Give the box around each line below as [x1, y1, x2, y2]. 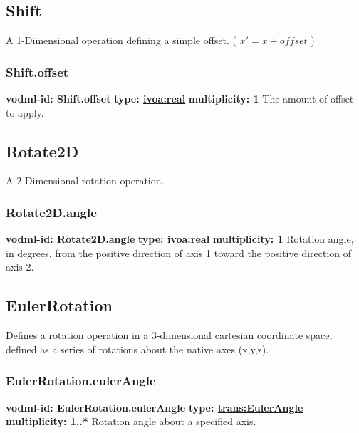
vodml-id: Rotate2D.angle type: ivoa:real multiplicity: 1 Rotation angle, [6, 231, 354, 246]
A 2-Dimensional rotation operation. [6, 173, 165, 188]
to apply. [6, 105, 44, 120]
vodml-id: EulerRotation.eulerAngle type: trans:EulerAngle [6, 400, 303, 414]
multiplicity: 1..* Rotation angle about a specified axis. [6, 414, 256, 429]
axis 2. [6, 259, 34, 274]
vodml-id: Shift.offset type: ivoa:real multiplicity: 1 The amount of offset [6, 91, 354, 106]
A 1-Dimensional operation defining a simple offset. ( [6, 33, 237, 48]
